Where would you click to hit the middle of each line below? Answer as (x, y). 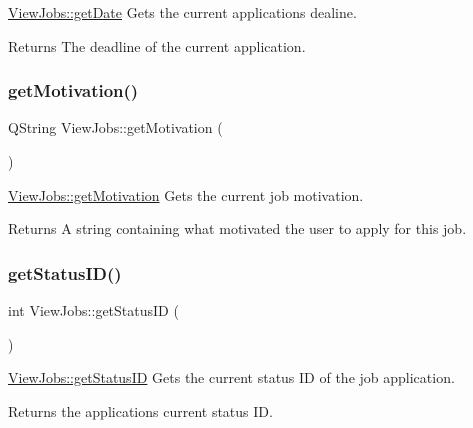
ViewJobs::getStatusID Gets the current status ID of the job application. (231, 377)
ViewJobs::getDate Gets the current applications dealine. (182, 12)
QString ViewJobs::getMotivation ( (115, 127)
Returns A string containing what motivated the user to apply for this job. (237, 228)
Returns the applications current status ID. (140, 410)
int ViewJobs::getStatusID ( (93, 310)
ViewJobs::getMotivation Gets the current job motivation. (186, 194)
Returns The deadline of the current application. (157, 45)
